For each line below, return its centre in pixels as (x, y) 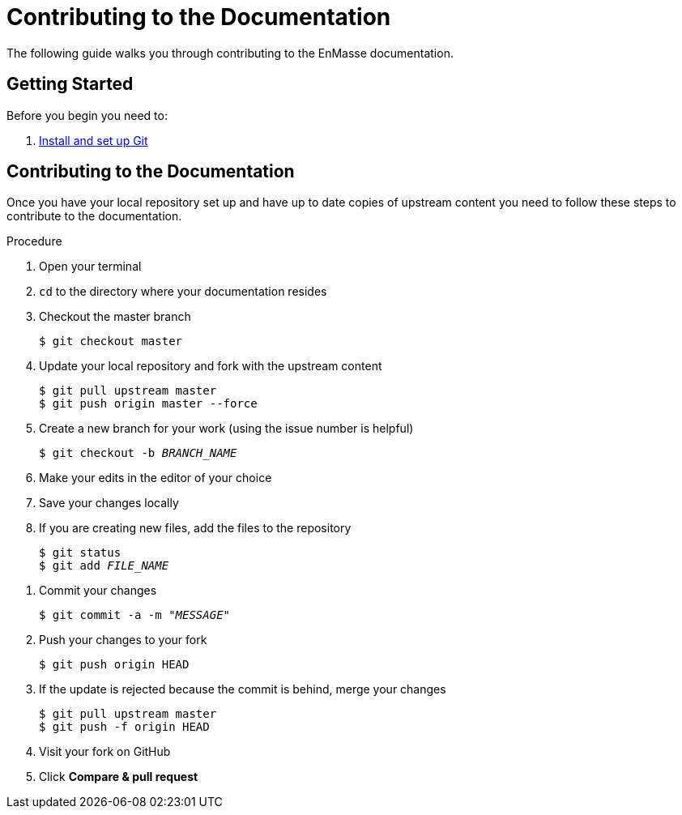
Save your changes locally (109, 503)
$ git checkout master (111, 341)
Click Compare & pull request (119, 777)
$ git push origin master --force (148, 404)
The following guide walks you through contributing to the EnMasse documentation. (230, 53)
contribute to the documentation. (94, 216)
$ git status (80, 553)
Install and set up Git (94, 140)
